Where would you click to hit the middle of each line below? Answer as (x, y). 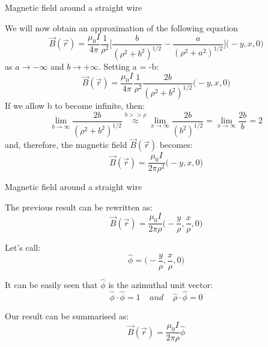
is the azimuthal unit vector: (161, 285)
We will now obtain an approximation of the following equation (121, 27)
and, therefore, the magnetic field (66, 145)
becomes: (176, 145)
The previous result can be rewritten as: (79, 207)
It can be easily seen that (51, 285)
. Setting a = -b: (129, 66)
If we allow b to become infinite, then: (75, 106)
